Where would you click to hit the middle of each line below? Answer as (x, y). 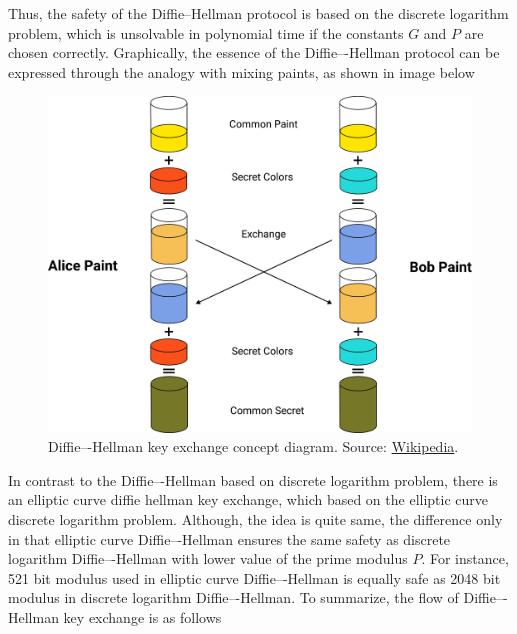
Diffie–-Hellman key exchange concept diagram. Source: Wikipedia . (253, 446)
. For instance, (465, 558)
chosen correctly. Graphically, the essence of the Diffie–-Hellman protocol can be (254, 52)
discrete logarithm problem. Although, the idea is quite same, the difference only (255, 518)
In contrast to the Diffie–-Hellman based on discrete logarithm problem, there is (253, 479)
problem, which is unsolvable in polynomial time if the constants (206, 32)
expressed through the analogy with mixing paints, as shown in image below (241, 71)
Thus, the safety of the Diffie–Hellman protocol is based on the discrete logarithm (258, 13)
